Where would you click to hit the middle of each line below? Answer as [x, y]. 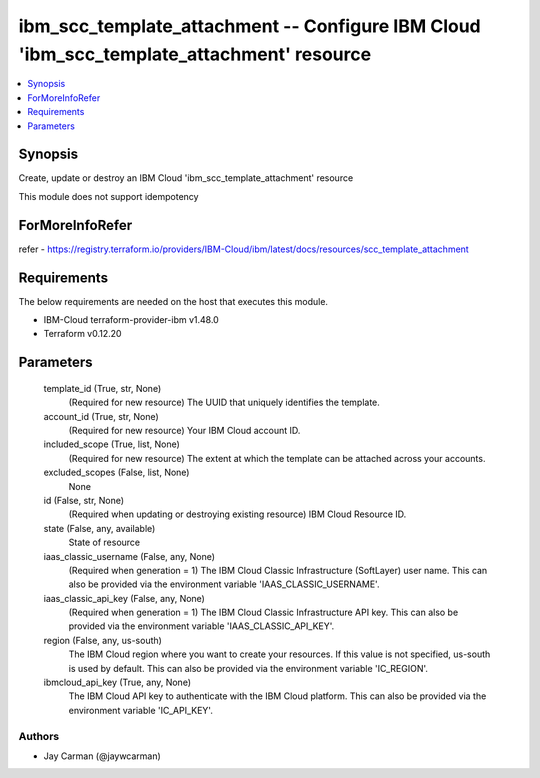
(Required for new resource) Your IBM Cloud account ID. [184, 430]
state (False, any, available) [99, 528]
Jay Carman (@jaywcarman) [102, 756]
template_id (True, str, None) [102, 388]
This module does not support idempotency [108, 196]
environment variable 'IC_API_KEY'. [141, 710]
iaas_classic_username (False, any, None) [129, 556]
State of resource [104, 542]
